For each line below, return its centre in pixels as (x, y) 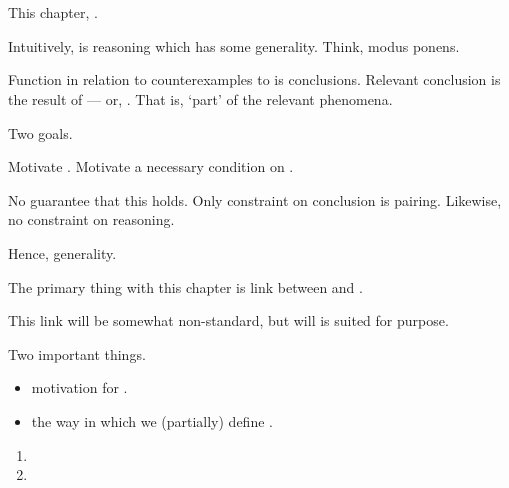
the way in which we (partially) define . (152, 420)
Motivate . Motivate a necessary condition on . (151, 166)
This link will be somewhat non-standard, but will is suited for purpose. (228, 320)
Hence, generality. (62, 252)
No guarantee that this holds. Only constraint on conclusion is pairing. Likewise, (255, 199)
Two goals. (40, 132)
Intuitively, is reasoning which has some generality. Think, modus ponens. (234, 45)
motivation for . (79, 387)
